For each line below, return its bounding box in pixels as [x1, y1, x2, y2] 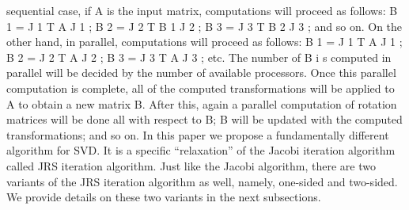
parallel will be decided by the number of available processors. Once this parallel [6, 64, 396, 81]
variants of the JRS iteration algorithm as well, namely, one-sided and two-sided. [6, 173, 398, 189]
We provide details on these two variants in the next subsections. [6, 189, 321, 205]
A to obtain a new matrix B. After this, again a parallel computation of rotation [6, 95, 397, 112]
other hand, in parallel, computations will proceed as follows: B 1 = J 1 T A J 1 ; [6, 33, 403, 50]
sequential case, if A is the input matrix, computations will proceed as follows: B [6, 2, 398, 18]
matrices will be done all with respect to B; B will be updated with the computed [6, 111, 403, 128]
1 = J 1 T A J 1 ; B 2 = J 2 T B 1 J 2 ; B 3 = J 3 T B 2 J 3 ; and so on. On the [6, 17, 403, 34]
